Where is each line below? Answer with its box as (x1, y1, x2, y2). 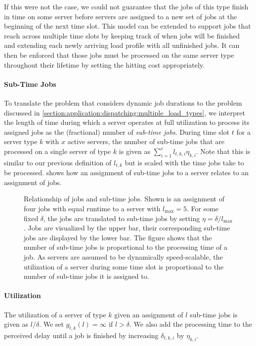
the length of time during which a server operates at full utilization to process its (4, 117, 250, 127)
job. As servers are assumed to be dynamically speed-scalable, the (24, 251, 223, 262)
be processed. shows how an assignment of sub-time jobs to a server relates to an (4, 167, 249, 178)
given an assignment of (114, 309, 183, 319)
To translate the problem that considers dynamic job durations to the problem (4, 97, 242, 108)
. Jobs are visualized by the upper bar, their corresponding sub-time (24, 223, 230, 233)
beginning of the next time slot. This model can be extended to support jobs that (4, 21, 251, 31)
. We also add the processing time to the (129, 319, 253, 329)
